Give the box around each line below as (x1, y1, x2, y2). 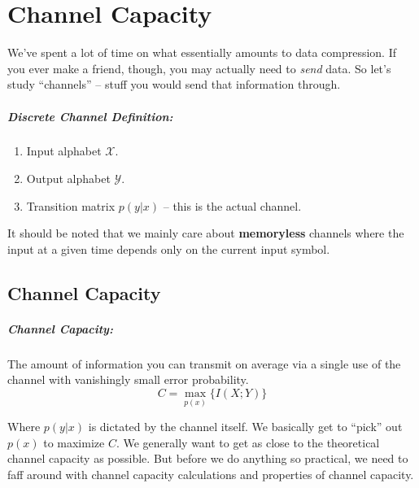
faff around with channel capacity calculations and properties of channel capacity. (7, 465, 414, 482)
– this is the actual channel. (163, 197, 302, 214)
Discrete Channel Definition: (7, 107, 173, 124)
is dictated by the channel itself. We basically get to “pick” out (88, 418, 403, 435)
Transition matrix (26, 197, 116, 214)
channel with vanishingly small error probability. (7, 371, 249, 388)
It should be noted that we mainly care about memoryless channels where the (7, 224, 404, 242)
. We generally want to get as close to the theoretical (116, 434, 380, 451)
